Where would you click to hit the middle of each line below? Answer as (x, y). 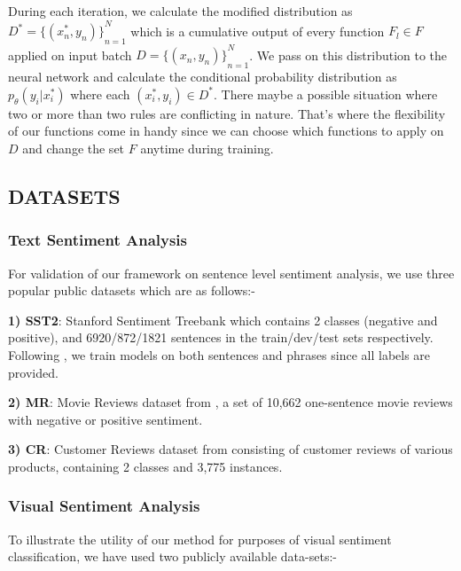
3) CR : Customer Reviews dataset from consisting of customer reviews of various (230, 449)
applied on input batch (70, 55)
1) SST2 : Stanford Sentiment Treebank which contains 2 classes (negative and (223, 320)
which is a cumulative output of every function (258, 31)
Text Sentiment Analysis (98, 240)
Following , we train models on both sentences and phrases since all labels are (219, 354)
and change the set (74, 148)
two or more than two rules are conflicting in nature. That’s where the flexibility (227, 113)
